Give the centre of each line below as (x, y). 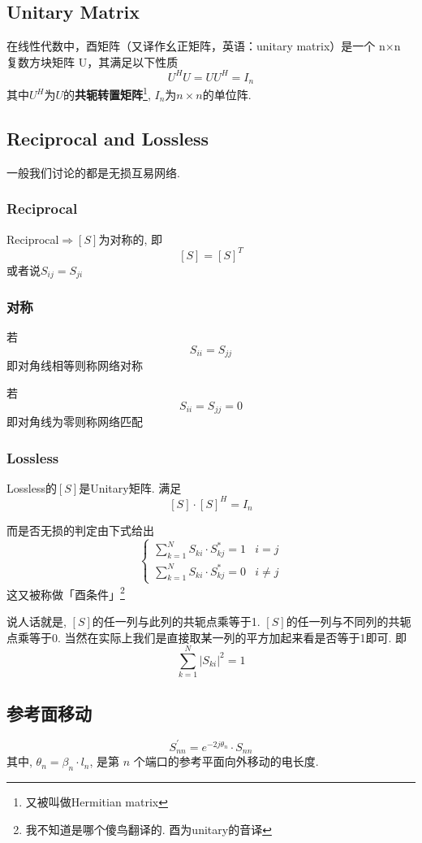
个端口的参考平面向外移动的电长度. (226, 761)
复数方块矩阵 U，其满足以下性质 (93, 61)
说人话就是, (37, 621)
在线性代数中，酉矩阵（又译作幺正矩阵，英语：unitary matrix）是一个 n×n (204, 46)
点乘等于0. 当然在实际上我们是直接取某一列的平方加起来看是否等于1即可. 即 (207, 637)
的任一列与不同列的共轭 (349, 621)
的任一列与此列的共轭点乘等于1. (176, 621)
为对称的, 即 (130, 239)
